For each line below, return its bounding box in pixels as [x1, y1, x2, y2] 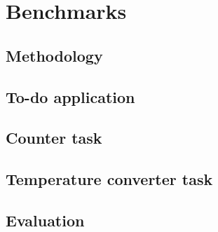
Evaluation [6, 209, 85, 231]
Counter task [6, 127, 102, 149]
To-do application [6, 86, 135, 107]
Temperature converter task [6, 168, 213, 190]
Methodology [6, 44, 103, 66]
